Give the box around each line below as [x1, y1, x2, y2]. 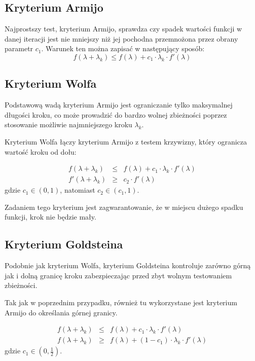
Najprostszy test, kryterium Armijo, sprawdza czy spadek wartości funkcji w [5, 23, 242, 34]
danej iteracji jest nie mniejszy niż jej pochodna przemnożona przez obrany [5, 33, 238, 44]
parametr [5, 43, 33, 54]
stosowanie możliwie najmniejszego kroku [5, 119, 132, 130]
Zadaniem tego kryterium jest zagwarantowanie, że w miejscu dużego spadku [5, 201, 243, 212]
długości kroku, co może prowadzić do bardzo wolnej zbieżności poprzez [5, 109, 227, 120]
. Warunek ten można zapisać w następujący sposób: [41, 43, 205, 54]
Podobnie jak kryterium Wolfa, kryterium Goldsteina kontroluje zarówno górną [5, 260, 251, 271]
